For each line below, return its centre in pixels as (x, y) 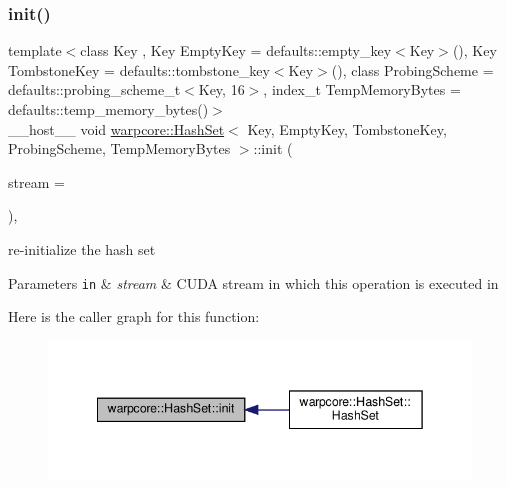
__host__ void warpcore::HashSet (116, 128)
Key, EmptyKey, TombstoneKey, (347, 128)
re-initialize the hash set (82, 248)
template (35, 50)
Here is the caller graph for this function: (134, 316)
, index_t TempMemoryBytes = (362, 89)
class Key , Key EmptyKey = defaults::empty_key (236, 50)
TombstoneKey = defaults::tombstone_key (139, 69)
